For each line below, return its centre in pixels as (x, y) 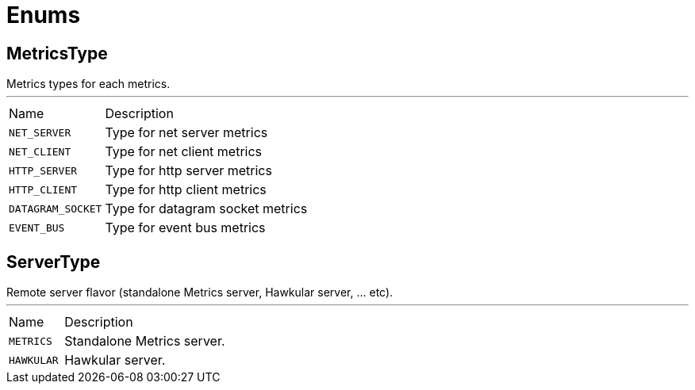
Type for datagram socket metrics (206, 209)
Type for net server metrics (186, 133)
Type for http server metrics (188, 171)
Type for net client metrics (184, 152)
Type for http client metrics (186, 190)
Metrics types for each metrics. (88, 84)
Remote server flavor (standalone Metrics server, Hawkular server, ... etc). (200, 292)
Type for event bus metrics (185, 228)
